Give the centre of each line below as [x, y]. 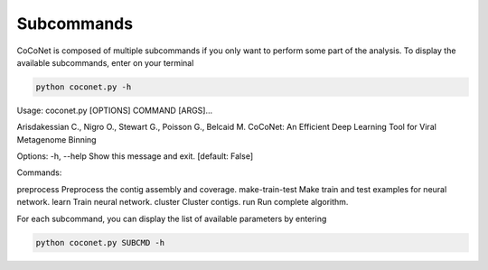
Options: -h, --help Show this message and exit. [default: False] [135, 156]
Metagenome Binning [56, 139]
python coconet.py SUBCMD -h [100, 242]
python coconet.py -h [84, 87]
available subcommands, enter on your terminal [105, 62]
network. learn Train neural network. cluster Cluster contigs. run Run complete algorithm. [183, 202]
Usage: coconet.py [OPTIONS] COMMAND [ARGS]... [115, 110]
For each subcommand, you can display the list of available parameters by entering [172, 219]
